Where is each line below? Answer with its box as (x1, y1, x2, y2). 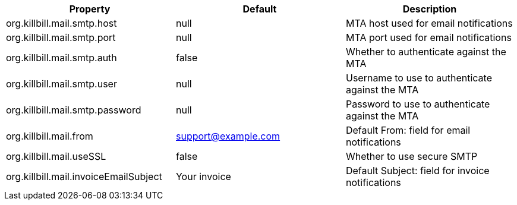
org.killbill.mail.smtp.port (6, 31, 116, 43)
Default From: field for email (345, 124, 471, 136)
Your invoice (175, 171, 231, 182)
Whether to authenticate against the (345, 46, 506, 58)
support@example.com (175, 130, 280, 142)
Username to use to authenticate (345, 72, 492, 84)
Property (69, 3, 111, 15)
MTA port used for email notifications (345, 31, 512, 43)
